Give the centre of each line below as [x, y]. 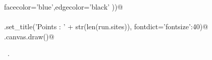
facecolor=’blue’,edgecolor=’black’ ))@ [64, 7]
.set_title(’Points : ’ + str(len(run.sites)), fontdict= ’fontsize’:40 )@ [106, 26]
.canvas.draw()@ [29, 36]
